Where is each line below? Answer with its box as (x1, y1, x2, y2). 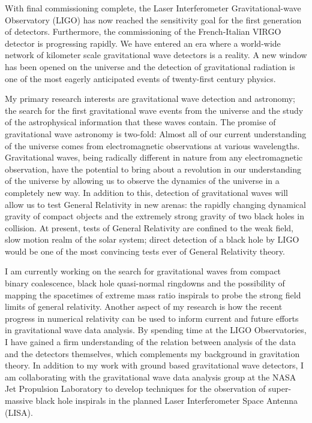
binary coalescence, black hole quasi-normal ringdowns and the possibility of (5, 277, 285, 289)
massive (5, 394, 33, 406)
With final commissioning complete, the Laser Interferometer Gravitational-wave (5, 2, 301, 14)
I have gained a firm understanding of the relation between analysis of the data (5, 336, 296, 348)
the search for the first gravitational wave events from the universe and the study (5, 104, 304, 116)
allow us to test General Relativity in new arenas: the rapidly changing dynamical (5, 198, 306, 210)
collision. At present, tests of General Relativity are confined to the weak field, (5, 221, 293, 234)
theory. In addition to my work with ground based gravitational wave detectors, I (5, 359, 304, 371)
